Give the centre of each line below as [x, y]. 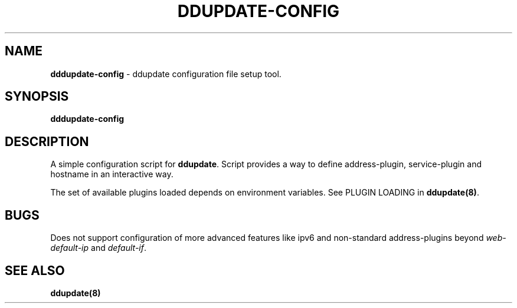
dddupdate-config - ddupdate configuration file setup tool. [166, 74]
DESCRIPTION [47, 141]
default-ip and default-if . [99, 248]
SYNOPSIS [37, 97]
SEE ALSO [35, 270]
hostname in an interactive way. [112, 174]
